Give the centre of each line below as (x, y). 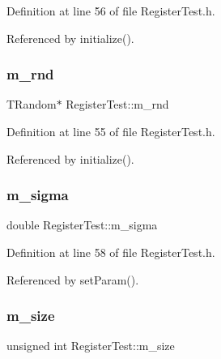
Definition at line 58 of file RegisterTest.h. (111, 252)
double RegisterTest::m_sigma (82, 225)
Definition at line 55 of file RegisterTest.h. (111, 131)
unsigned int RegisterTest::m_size (91, 346)
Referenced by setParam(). (73, 279)
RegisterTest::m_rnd (117, 104)
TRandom (32, 104)
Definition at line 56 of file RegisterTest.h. (111, 11)
